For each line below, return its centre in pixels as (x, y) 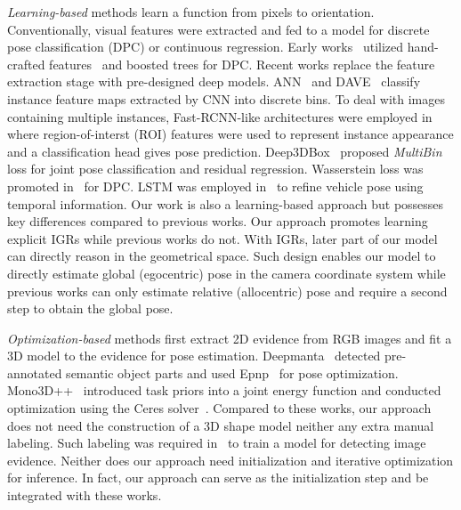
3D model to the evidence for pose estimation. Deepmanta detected (194, 356)
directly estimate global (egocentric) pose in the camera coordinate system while (226, 273)
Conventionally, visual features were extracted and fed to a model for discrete (218, 29)
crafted (26, 64)
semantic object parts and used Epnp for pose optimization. (232, 372)
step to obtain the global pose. (90, 308)
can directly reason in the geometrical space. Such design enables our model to (222, 256)
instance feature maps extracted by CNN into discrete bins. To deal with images (226, 98)
